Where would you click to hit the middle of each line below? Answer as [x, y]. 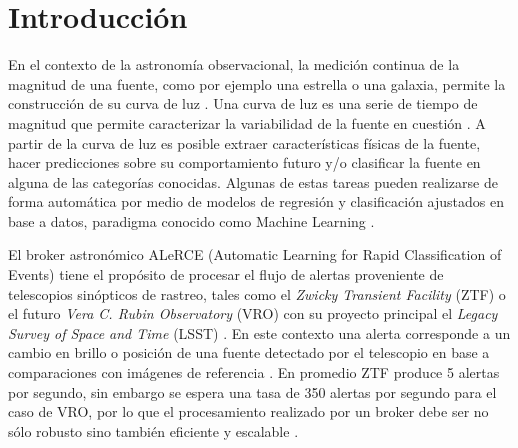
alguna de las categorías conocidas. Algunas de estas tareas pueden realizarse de [253, 181]
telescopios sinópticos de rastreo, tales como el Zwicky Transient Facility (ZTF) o [257, 293]
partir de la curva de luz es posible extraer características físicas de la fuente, [244, 142]
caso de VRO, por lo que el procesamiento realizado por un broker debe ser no [248, 411]
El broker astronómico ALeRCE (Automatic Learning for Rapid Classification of [255, 254]
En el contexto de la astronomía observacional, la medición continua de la [234, 64]
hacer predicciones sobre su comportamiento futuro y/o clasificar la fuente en [244, 162]
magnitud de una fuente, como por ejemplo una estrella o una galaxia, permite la [257, 83]
